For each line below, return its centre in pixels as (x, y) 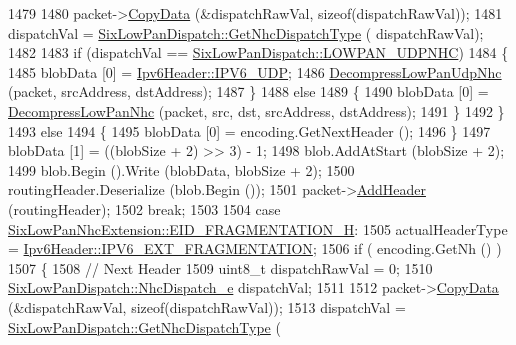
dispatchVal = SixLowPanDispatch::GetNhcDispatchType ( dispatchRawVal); (246, 32)
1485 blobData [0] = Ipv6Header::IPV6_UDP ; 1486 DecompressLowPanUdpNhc (255, 71)
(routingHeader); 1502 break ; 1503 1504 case (144, 208)
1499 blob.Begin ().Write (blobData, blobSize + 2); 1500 (181, 169)
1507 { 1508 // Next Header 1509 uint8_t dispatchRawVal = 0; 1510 (220, 267)
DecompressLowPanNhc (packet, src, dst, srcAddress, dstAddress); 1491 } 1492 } (256, 110)
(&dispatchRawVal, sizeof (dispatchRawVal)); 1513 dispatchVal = (207, 306)
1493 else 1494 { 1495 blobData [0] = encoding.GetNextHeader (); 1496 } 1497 (249, 130)
